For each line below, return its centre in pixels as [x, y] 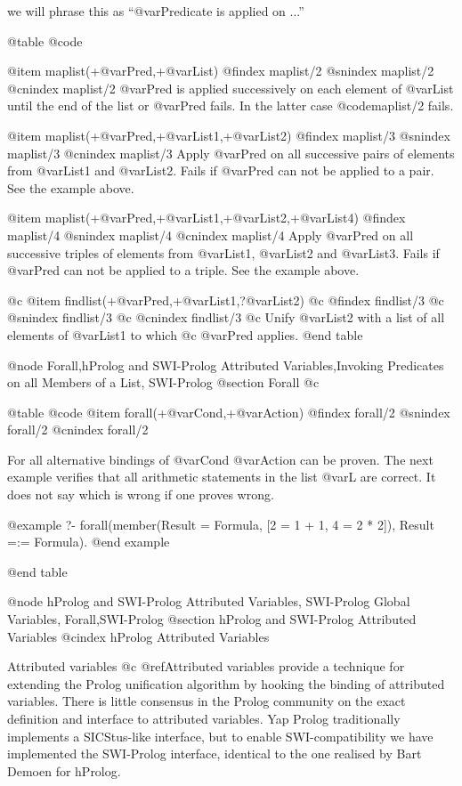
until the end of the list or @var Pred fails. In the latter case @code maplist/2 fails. [231, 105]
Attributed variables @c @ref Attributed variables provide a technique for [206, 666]
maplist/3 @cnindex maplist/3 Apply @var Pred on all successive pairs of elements [231, 153]
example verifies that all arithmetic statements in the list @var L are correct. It [222, 477]
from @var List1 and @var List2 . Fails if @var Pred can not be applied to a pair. [221, 170]
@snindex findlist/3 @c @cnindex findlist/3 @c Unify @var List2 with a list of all [226, 317]
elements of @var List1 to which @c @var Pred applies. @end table [185, 334]
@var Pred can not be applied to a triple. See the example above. [183, 270]
